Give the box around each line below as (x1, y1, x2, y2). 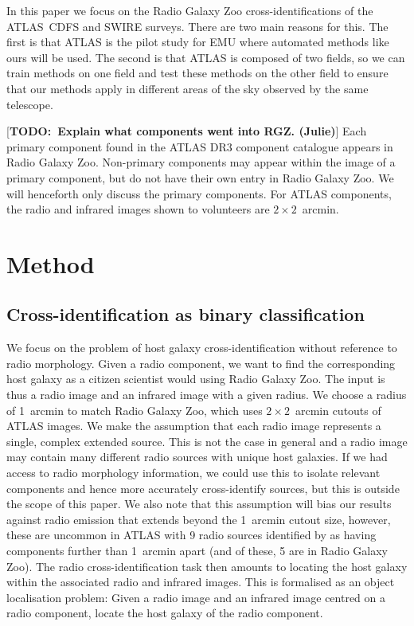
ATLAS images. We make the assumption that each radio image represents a (6, 417, 381, 434)
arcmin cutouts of (295, 401, 381, 418)
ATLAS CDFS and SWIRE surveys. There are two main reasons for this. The (6, 18, 389, 34)
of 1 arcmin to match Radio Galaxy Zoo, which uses (6, 401, 263, 418)
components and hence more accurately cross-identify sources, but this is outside (6, 479, 400, 496)
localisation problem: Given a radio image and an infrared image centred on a (6, 589, 385, 605)
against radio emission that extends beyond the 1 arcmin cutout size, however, (6, 511, 391, 527)
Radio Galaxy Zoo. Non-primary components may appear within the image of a (6, 154, 396, 170)
